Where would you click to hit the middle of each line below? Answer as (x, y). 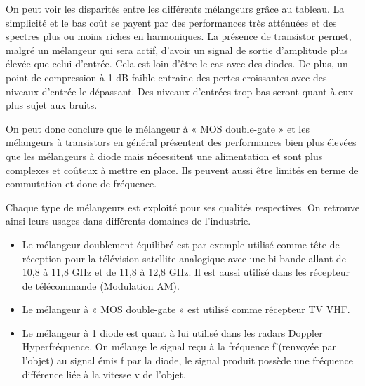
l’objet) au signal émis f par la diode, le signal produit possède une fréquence (187, 360)
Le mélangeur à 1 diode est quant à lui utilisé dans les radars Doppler (172, 332)
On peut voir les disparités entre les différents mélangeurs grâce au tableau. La (175, 8)
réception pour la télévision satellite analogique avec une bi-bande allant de (184, 258)
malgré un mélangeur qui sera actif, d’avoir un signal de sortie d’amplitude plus (177, 49)
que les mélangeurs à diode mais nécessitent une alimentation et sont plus (164, 155)
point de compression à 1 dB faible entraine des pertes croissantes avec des (166, 77)
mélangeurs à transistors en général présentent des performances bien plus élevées (181, 142)
